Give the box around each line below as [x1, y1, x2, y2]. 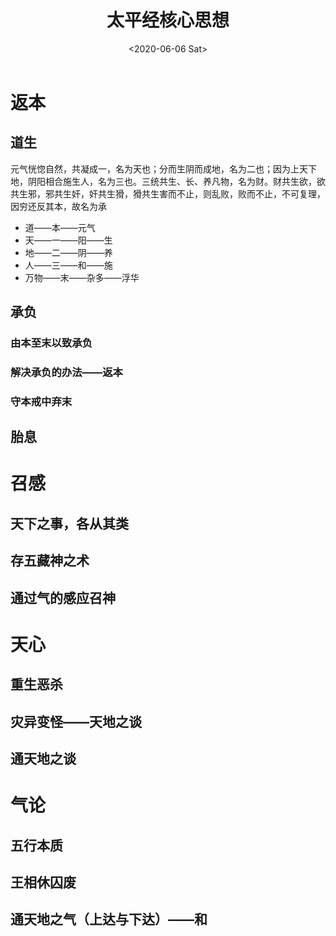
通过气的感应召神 [10, 589, 116, 606]
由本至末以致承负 [10, 336, 93, 350]
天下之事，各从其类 [10, 515, 129, 532]
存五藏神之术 [10, 552, 90, 570]
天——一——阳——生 [24, 234, 113, 246]
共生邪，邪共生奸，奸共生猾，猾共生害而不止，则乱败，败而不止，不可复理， [10, 187, 326, 200]
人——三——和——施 [24, 259, 113, 271]
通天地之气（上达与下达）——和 [10, 911, 208, 928]
